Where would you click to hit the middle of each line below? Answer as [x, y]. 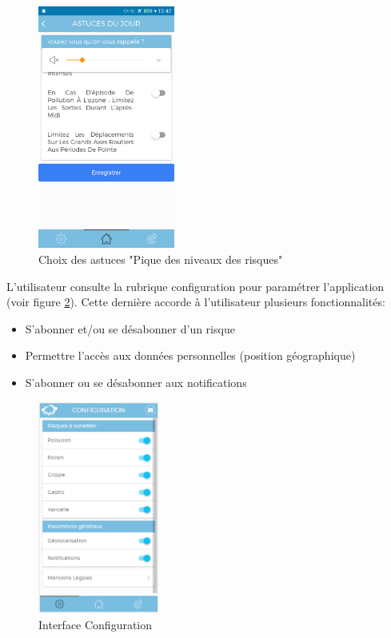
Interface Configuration [96, 624]
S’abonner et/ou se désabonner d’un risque [130, 328]
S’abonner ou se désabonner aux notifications [136, 382]
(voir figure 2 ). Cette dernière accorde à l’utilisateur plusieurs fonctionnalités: [196, 302]
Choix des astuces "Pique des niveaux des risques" [161, 259]
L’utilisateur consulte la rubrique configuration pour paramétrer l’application [195, 286]
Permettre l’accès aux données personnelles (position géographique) [190, 355]
